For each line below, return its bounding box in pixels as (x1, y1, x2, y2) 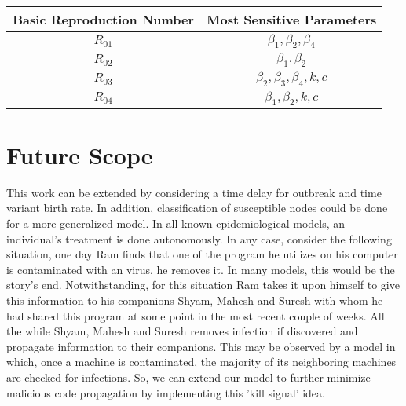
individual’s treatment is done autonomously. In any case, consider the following (6, 230, 392, 247)
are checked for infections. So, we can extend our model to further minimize (6, 369, 371, 385)
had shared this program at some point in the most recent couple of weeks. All (6, 307, 385, 324)
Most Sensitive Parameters (207, 10, 377, 28)
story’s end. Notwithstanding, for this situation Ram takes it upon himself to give (6, 276, 400, 293)
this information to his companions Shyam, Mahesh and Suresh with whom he (6, 292, 383, 309)
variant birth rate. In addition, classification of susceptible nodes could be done (6, 199, 388, 216)
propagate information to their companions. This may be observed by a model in (6, 338, 396, 354)
